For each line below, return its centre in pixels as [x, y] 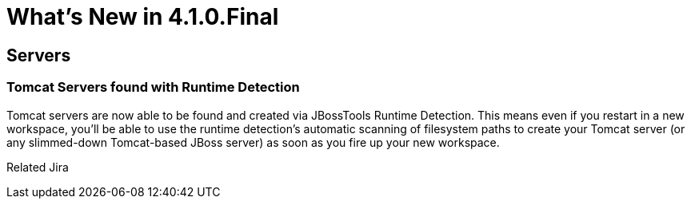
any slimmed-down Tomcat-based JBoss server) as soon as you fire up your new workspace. [253, 142]
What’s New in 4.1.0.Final [143, 17]
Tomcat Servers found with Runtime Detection [153, 87]
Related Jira [38, 167]
